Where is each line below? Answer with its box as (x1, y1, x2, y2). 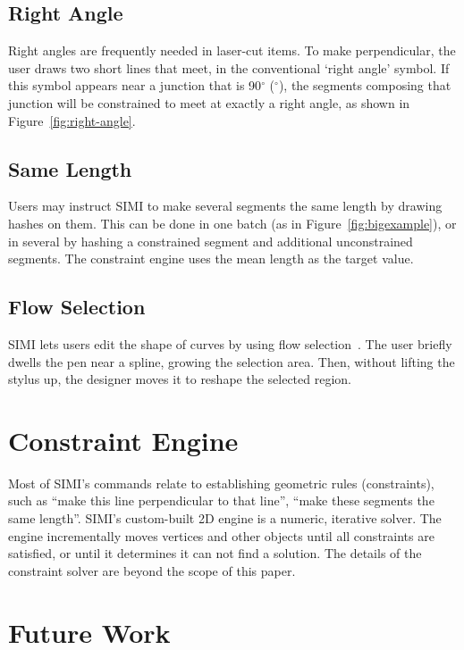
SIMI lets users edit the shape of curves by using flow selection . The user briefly (8, 334, 452, 353)
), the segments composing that (278, 76, 451, 95)
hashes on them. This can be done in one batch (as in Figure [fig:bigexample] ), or (8, 213, 457, 232)
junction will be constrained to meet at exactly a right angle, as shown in (8, 93, 410, 112)
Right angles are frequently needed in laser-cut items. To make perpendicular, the (8, 41, 456, 60)
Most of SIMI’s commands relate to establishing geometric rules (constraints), (8, 473, 434, 492)
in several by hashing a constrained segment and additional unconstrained (8, 231, 413, 250)
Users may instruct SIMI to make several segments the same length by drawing (8, 196, 443, 215)
